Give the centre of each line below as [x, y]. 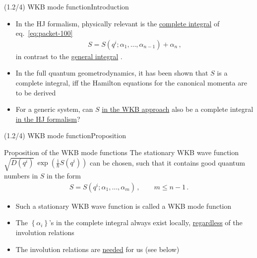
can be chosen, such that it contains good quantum [167, 162]
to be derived [36, 92]
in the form [64, 176]
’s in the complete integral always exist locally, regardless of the [146, 222]
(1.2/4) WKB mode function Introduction [66, 6]
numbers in [21, 176]
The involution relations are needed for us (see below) [97, 249]
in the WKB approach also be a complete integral [178, 109]
